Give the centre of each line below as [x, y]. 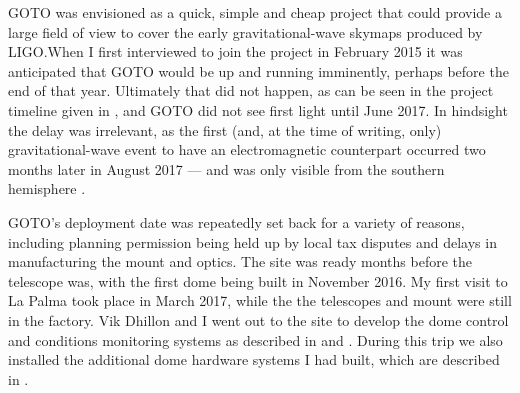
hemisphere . [47, 188]
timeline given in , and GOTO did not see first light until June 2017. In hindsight [258, 109]
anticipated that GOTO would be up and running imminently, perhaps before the [258, 70]
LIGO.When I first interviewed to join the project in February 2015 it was [235, 51]
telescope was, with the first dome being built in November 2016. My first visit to [258, 280]
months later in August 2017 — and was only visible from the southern [226, 168]
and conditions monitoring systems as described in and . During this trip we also [255, 339]
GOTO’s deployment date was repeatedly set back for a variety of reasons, [236, 221]
